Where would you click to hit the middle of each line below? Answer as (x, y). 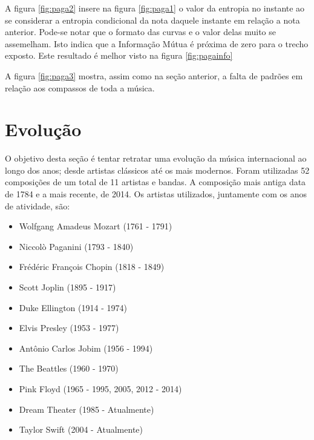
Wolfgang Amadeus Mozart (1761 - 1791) (96, 226)
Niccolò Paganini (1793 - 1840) (76, 246)
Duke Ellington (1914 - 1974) (73, 307)
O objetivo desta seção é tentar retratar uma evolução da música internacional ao (156, 158)
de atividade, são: (38, 205)
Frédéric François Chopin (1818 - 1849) (92, 267)
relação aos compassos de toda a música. (80, 87)
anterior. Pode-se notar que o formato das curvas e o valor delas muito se (140, 32)
